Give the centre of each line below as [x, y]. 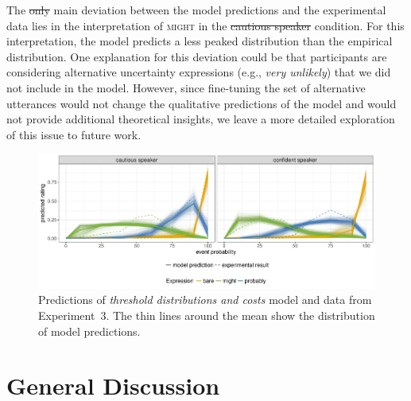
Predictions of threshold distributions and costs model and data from [205, 300]
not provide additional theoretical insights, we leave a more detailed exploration [201, 119]
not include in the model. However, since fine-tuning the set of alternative [186, 87]
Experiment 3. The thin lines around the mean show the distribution [207, 315]
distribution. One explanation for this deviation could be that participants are [197, 56]
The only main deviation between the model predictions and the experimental [196, 10]
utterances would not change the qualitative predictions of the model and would [202, 103]
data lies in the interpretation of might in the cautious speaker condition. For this [205, 25]
